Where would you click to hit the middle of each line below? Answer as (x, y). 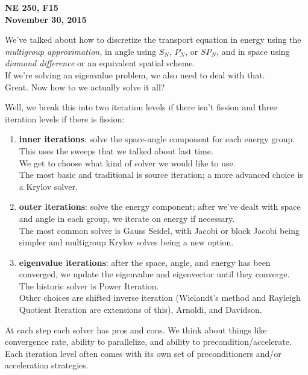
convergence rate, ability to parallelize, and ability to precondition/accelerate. (148, 342)
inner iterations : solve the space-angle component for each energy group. (157, 139)
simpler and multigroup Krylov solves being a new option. (126, 242)
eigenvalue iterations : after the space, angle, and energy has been (145, 262)
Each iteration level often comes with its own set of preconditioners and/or (143, 353)
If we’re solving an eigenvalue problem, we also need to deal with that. (135, 74)
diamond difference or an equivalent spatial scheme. (100, 63)
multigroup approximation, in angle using (80, 51)
